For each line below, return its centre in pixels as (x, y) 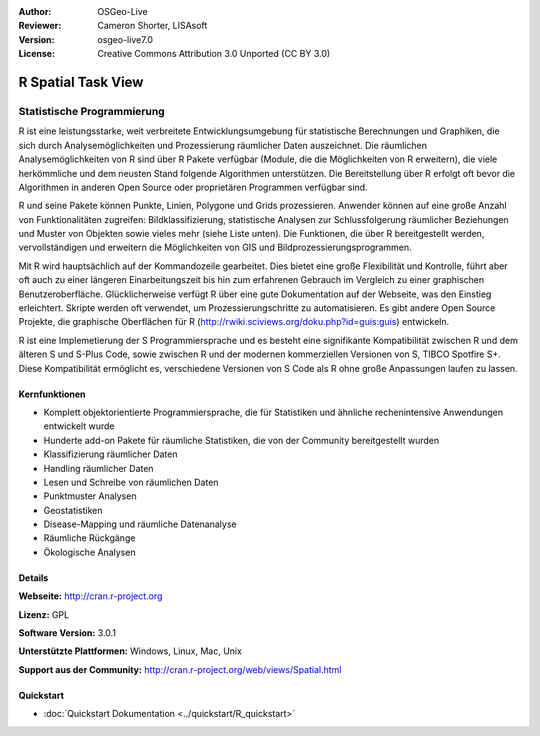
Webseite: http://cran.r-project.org (90, 596)
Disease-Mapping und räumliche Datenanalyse (140, 524)
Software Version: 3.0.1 (67, 633)
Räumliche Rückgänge (89, 538)
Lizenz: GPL (44, 614)
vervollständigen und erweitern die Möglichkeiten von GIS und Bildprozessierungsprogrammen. (215, 247)
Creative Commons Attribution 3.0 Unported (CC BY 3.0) (214, 54)
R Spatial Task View (81, 81)
